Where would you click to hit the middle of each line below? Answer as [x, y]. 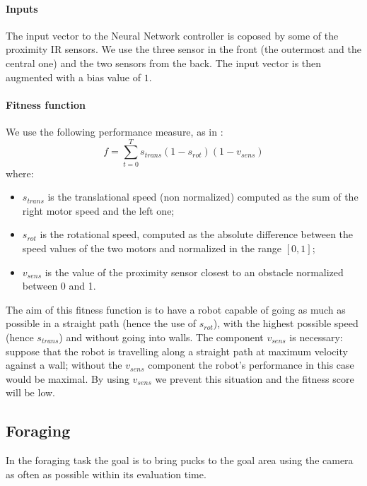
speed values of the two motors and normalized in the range [152, 248]
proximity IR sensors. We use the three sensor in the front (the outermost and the [183, 49]
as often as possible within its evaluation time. [106, 474]
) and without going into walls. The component [161, 337]
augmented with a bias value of [74, 77]
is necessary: [316, 337]
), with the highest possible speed [286, 323]
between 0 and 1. [59, 286]
